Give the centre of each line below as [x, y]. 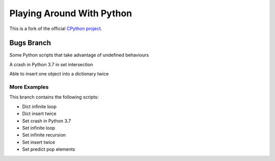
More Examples [29, 87]
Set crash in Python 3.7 [47, 121]
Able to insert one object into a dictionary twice [59, 74]
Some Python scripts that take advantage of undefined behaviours [79, 55]
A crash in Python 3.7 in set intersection [51, 64]
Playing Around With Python [71, 13]
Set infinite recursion [44, 135]
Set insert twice [39, 142]
